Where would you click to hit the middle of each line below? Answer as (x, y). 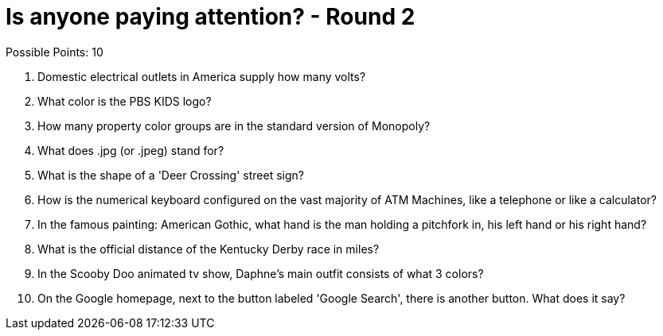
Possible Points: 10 (55, 52)
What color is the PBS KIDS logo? (125, 101)
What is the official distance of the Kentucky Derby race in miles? (209, 249)
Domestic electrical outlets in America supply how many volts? (202, 76)
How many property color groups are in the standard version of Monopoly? (234, 126)
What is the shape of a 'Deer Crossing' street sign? (171, 175)
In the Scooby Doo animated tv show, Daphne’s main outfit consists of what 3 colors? (261, 273)
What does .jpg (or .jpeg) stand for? (131, 150)
